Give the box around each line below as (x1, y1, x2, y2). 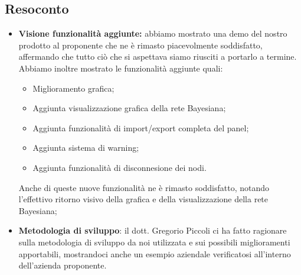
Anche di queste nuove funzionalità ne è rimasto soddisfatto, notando (18, 181, 270, 193)
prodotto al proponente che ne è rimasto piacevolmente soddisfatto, (18, 38, 263, 51)
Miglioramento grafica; (32, 82, 114, 94)
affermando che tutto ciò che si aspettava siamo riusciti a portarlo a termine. (18, 50, 297, 63)
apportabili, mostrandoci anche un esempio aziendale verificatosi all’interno (18, 247, 291, 260)
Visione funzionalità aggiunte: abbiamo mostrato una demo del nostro (18, 27, 287, 40)
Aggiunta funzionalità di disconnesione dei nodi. (32, 161, 207, 173)
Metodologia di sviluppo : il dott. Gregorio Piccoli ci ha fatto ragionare (18, 224, 287, 237)
